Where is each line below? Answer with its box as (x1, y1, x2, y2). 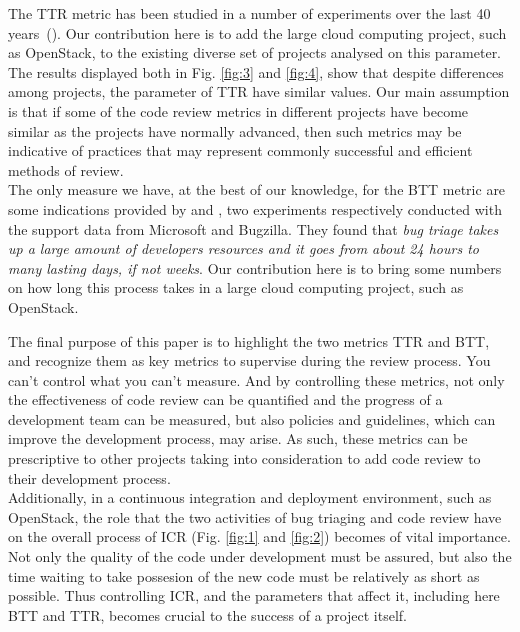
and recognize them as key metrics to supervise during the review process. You (8, 350, 491, 371)
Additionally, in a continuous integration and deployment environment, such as (8, 487, 492, 508)
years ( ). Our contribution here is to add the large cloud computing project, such (8, 22, 507, 43)
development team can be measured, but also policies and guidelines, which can (8, 408, 496, 429)
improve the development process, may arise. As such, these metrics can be (8, 428, 468, 449)
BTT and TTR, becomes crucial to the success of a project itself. (8, 604, 407, 625)
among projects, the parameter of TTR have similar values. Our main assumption (8, 81, 510, 102)
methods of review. (8, 159, 124, 180)
